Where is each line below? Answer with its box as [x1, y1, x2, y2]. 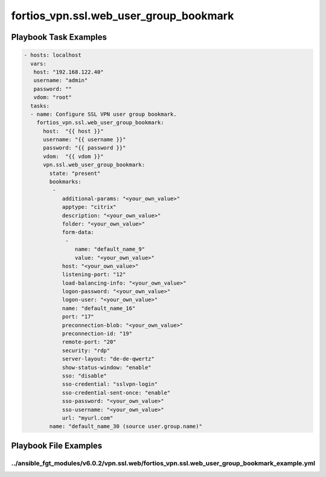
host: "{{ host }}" [43, 127, 104, 134]
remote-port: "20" [62, 338, 117, 346]
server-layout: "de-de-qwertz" [62, 356, 155, 362]
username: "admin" [33, 77, 88, 84]
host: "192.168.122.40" [33, 68, 104, 75]
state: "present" [49, 169, 101, 177]
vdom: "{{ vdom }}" [43, 153, 104, 160]
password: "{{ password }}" [43, 145, 126, 151]
